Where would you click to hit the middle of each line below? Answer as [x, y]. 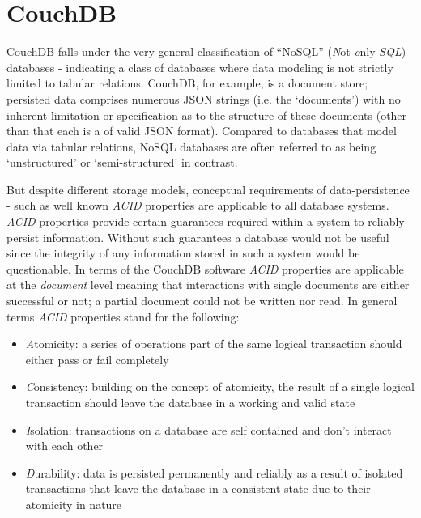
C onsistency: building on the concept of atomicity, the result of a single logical [220, 386]
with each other [64, 446]
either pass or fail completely [97, 359]
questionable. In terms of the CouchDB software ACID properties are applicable [205, 268]
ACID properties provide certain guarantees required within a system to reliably [206, 221]
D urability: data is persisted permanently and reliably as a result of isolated [214, 472]
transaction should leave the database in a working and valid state [190, 402]
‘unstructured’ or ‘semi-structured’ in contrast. [122, 162]
